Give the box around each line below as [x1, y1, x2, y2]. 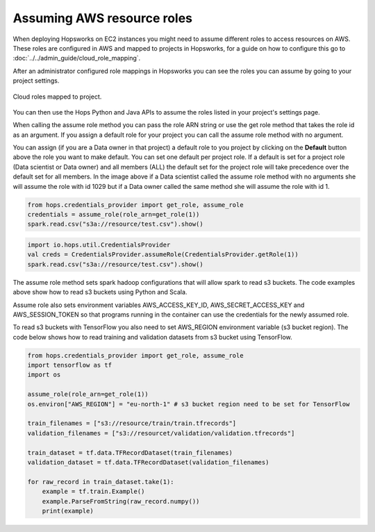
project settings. [12, 76, 60, 85]
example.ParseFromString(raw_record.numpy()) [42, 497, 200, 505]
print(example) [42, 507, 94, 515]
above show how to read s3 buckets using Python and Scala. [12, 288, 187, 297]
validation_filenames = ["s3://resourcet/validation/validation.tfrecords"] [27, 429, 295, 437]
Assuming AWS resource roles [12, 10, 193, 26]
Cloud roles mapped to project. [12, 92, 102, 101]
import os [27, 371, 61, 379]
